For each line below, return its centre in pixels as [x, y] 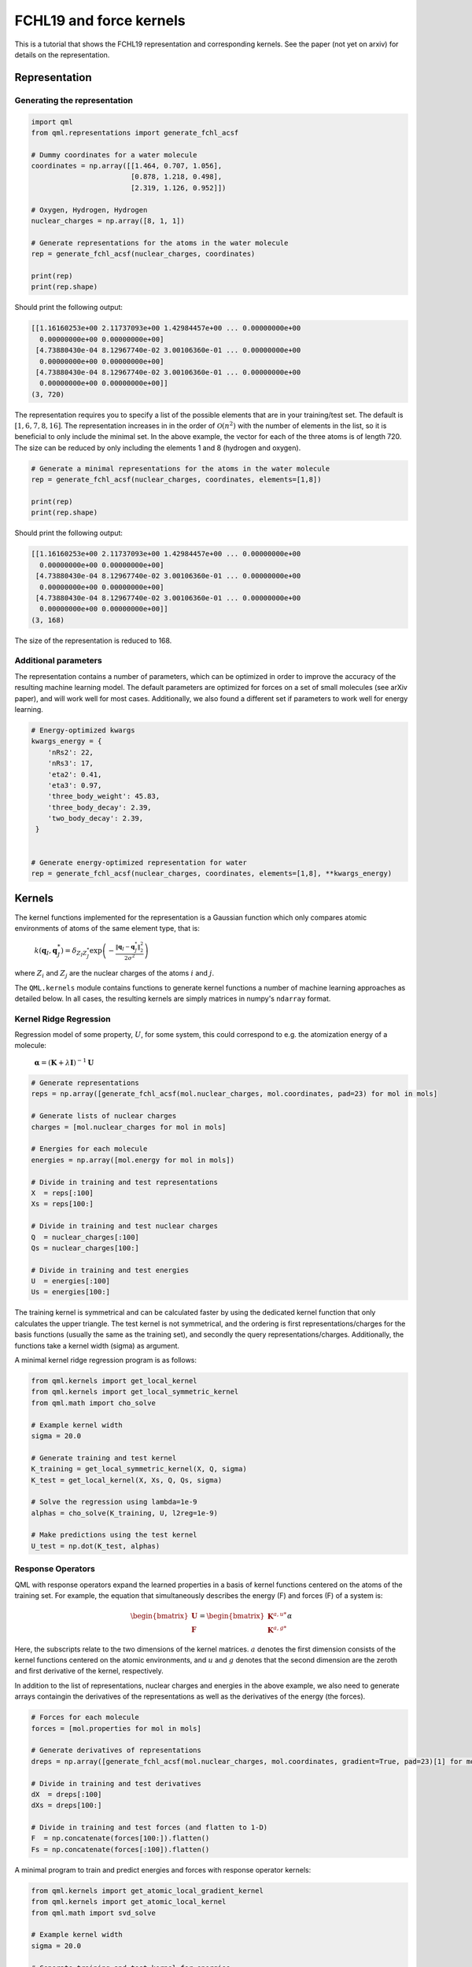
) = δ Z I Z [74, 952]
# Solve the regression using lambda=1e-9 [114, 1502]
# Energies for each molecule [89, 1149]
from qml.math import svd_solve [94, 1913]
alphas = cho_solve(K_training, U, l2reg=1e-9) [124, 1513]
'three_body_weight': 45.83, [104, 796]
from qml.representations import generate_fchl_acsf [135, 133]
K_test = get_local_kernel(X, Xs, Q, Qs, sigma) [127, 1480]
